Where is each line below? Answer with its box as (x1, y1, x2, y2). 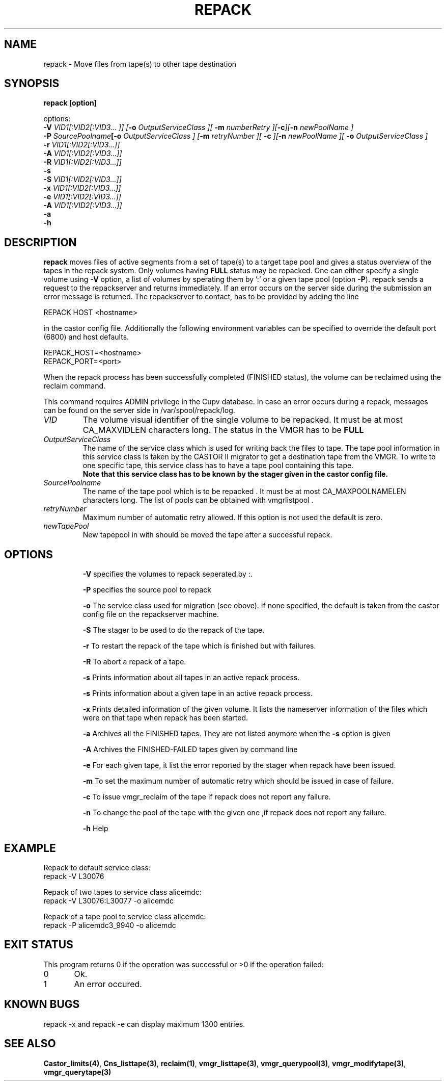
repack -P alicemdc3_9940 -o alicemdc (43, 920, 176, 929)
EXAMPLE (4, 841, 56, 855)
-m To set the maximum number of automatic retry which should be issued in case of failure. (82, 777, 394, 786)
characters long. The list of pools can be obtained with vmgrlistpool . (82, 496, 314, 505)
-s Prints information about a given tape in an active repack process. (82, 689, 313, 698)
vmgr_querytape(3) (43, 1067, 111, 1076)
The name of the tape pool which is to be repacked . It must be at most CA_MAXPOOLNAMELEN (82, 487, 406, 496)
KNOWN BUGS (4, 998, 80, 1011)
